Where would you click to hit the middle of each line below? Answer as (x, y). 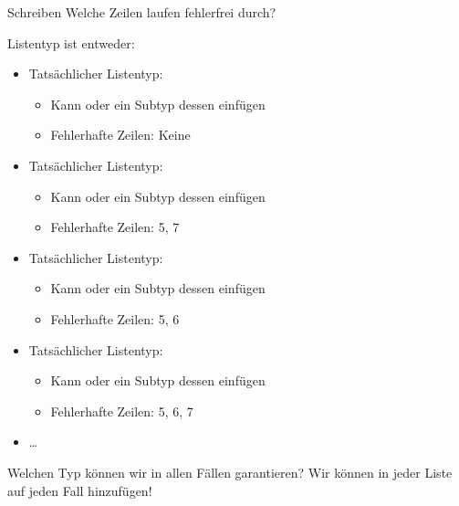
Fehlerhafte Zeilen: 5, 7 (115, 227)
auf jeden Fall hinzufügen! (80, 490)
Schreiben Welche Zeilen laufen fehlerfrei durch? (142, 12)
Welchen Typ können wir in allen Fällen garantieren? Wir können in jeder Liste (230, 472)
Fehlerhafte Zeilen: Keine (120, 135)
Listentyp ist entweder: (71, 42)
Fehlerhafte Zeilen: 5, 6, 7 (122, 411)
